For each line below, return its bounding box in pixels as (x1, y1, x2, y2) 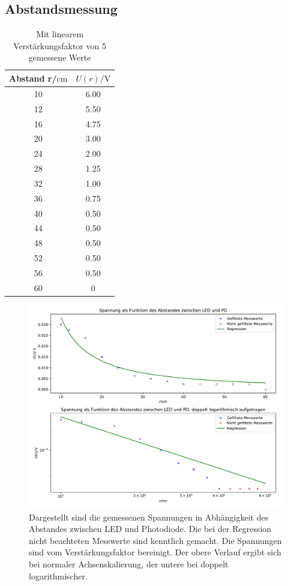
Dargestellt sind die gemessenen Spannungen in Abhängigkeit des (29, 510, 269, 523)
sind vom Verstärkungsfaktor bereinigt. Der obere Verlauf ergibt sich (29, 546, 281, 558)
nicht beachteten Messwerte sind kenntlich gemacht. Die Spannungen (29, 534, 282, 546)
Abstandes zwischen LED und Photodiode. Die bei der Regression (29, 522, 272, 535)
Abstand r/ (9, 71, 57, 84)
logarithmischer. (29, 569, 88, 582)
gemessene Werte (28, 51, 91, 64)
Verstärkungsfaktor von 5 (13, 39, 106, 52)
